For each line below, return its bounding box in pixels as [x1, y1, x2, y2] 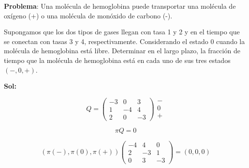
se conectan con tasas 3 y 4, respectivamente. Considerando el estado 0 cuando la [4, 36, 245, 46]
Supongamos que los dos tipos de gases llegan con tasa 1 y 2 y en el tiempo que [4, 27, 240, 37]
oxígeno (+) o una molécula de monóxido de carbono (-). [4, 10, 173, 20]
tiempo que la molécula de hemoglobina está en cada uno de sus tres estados [4, 55, 231, 65]
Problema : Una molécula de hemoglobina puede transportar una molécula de [4, 1, 236, 11]
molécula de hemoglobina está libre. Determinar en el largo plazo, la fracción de [4, 46, 240, 56]
